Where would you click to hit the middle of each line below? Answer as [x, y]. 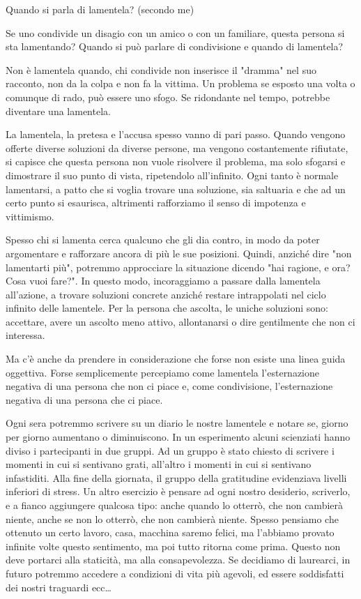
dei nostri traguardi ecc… [59, 587]
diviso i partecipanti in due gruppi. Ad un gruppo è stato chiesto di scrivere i [170, 450]
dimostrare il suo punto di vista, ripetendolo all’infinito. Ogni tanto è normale [172, 175]
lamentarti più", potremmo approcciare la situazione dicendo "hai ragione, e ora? [178, 267]
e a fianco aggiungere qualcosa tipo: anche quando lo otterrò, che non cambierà [175, 505]
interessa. [25, 335]
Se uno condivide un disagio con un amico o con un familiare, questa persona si [175, 32]
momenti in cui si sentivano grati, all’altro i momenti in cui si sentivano [159, 464]
